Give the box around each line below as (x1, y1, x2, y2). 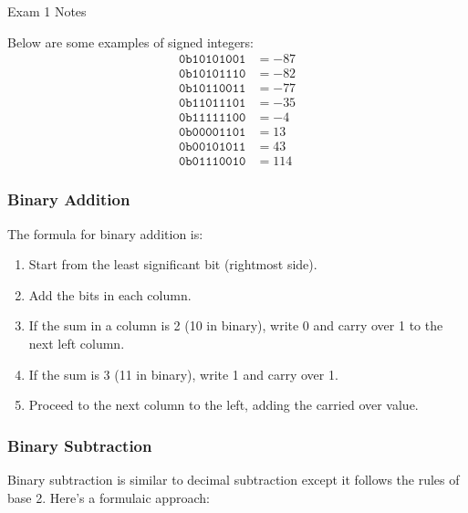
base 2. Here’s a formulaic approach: (7, 487, 210, 507)
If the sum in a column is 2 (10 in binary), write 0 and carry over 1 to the (28, 316, 443, 335)
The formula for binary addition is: (7, 224, 203, 243)
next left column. (28, 334, 125, 353)
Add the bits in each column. (28, 285, 192, 304)
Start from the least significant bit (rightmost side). (28, 255, 317, 274)
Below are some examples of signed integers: (7, 32, 255, 51)
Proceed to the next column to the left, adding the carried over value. (28, 395, 419, 414)
